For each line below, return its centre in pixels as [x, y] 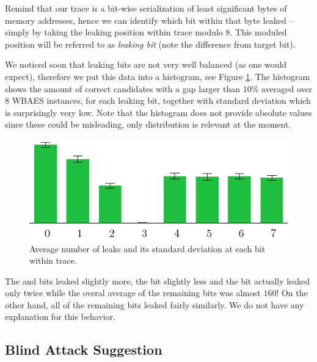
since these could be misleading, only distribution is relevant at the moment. [148, 124]
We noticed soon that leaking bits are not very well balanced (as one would [146, 64]
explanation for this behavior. [60, 317]
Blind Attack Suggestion [84, 349]
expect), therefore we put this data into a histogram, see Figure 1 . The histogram [158, 76]
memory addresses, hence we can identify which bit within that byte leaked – [149, 20]
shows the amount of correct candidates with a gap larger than [122, 88]
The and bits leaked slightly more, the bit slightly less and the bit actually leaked [158, 281]
